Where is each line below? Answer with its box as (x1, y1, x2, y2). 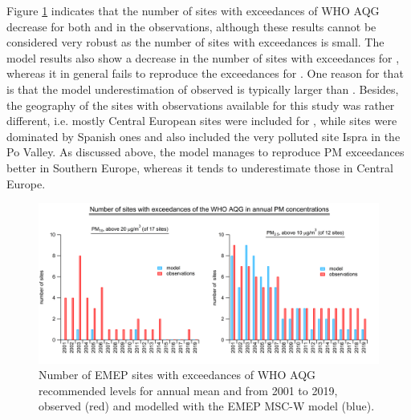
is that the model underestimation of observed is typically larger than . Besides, (6, 80, 399, 97)
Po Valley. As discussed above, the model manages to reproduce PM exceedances (6, 143, 405, 160)
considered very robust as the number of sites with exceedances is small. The (6, 34, 385, 50)
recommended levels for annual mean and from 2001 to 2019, (39, 382, 338, 398)
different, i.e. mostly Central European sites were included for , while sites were (6, 112, 397, 129)
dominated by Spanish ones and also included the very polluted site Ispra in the (6, 127, 401, 144)
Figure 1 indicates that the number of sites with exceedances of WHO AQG (6, 2, 380, 18)
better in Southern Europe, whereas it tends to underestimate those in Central (6, 159, 393, 176)
